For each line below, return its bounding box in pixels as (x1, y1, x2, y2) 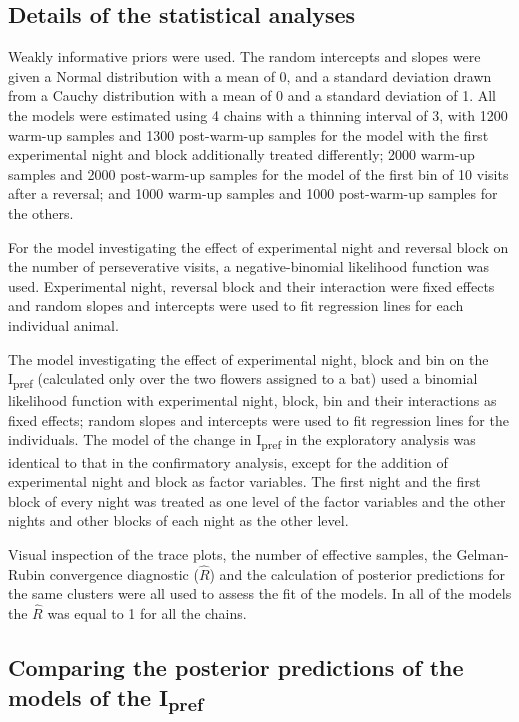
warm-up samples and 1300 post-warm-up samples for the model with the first (8, 124, 489, 145)
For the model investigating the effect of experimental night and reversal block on (8, 236, 509, 257)
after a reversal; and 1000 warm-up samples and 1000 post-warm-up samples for (8, 183, 498, 204)
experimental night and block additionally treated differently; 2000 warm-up (8, 144, 475, 165)
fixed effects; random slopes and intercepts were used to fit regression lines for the (8, 409, 509, 430)
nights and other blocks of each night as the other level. (8, 510, 349, 531)
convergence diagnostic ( (49, 563, 199, 584)
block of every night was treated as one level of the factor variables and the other (8, 490, 506, 511)
